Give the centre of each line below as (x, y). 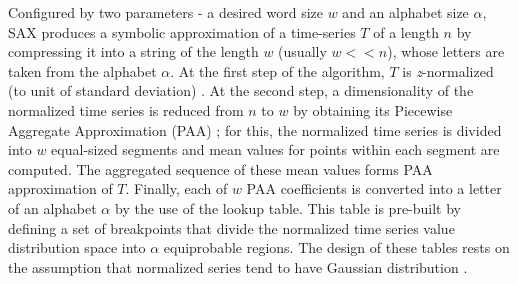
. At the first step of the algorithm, (277, 70)
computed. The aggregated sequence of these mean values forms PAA (220, 168)
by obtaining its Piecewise (373, 109)
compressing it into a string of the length (133, 51)
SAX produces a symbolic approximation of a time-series (182, 31)
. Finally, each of (176, 188)
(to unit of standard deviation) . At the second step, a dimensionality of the (241, 90)
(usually (302, 51)
